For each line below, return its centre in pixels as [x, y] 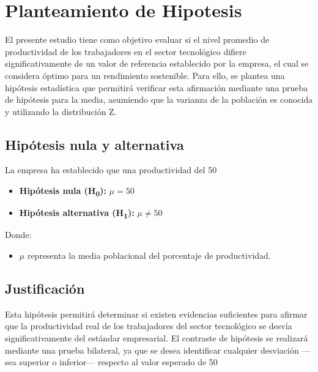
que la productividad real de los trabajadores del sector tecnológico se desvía [149, 326]
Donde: [18, 235]
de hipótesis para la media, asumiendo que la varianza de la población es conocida [159, 99]
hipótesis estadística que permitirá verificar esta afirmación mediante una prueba [157, 87]
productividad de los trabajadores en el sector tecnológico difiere [126, 51]
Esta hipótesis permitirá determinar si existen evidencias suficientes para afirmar [156, 314]
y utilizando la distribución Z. [61, 111]
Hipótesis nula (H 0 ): [63, 191]
